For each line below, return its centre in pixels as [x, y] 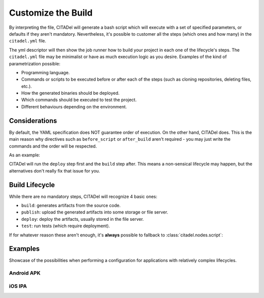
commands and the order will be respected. [53, 146]
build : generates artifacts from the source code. [71, 205]
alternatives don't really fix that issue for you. [55, 170]
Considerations [33, 120]
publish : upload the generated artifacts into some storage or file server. [95, 212]
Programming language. [45, 72]
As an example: [24, 155]
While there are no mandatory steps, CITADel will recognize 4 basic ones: [83, 196]
